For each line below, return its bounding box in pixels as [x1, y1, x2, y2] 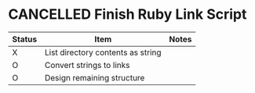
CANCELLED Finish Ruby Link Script [8, 5, 247, 23]
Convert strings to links [44, 59, 130, 70]
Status [12, 34, 38, 45]
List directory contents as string [44, 47, 162, 58]
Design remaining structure [44, 72, 145, 83]
